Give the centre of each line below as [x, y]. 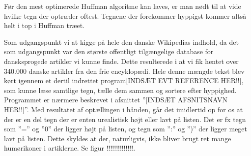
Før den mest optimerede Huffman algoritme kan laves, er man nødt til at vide [123, 6]
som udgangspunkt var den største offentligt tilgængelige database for [109, 51]
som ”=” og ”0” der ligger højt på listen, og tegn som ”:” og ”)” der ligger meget [125, 129]
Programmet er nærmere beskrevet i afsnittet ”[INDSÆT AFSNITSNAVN [116, 100]
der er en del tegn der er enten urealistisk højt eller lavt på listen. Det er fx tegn [125, 119]
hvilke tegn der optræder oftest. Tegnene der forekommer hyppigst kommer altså [125, 16]
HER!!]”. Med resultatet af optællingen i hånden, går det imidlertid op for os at [124, 109]
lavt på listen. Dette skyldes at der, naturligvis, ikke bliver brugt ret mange [118, 138]
